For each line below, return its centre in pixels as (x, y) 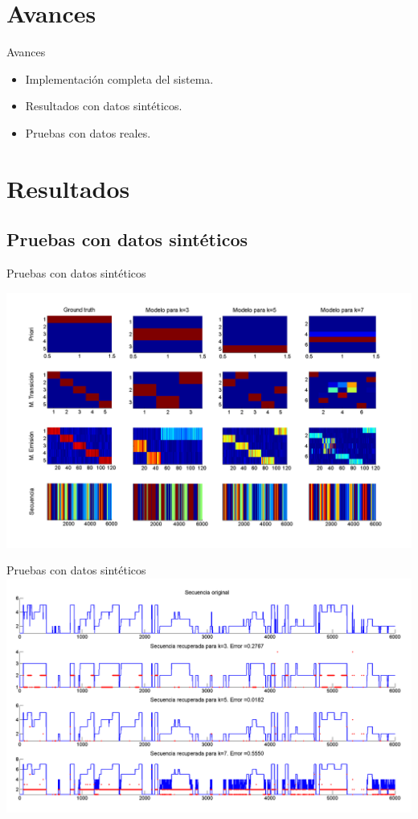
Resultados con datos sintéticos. (104, 106)
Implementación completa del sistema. (119, 78)
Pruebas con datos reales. (88, 132)
